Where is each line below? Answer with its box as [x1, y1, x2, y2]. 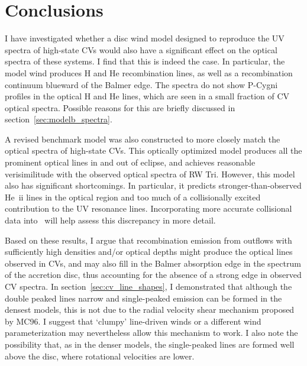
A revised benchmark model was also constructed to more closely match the [5, 132, 280, 145]
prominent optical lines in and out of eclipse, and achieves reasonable [5, 156, 256, 169]
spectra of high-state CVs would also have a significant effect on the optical [5, 43, 277, 56]
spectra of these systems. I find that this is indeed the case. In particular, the [5, 55, 285, 67]
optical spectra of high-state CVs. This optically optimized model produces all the [5, 144, 302, 157]
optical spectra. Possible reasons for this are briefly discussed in [5, 101, 235, 114]
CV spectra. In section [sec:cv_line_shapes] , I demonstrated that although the [5, 280, 292, 292]
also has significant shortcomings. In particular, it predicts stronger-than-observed [5, 179, 302, 192]
